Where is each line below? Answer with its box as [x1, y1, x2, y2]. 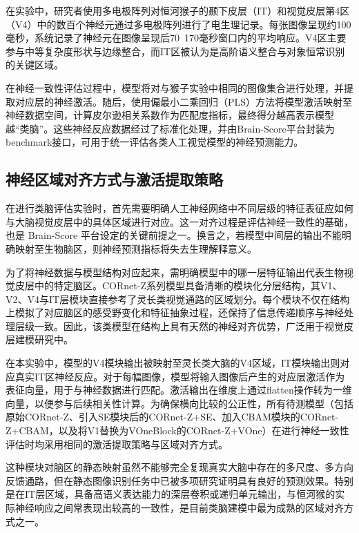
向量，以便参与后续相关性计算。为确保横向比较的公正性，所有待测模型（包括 [6, 396, 353, 410]
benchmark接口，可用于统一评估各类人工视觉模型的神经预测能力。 [6, 135, 304, 149]
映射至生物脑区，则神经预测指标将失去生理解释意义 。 [14, 241, 257, 255]
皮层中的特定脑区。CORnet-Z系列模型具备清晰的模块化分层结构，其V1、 [14, 278, 342, 293]
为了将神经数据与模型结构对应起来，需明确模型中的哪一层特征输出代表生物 [6, 264, 344, 279]
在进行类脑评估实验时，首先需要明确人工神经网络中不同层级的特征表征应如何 [6, 201, 353, 215]
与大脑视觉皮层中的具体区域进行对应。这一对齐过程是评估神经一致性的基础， [6, 214, 353, 229]
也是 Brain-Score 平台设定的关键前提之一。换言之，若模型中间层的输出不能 [6, 228, 342, 242]
